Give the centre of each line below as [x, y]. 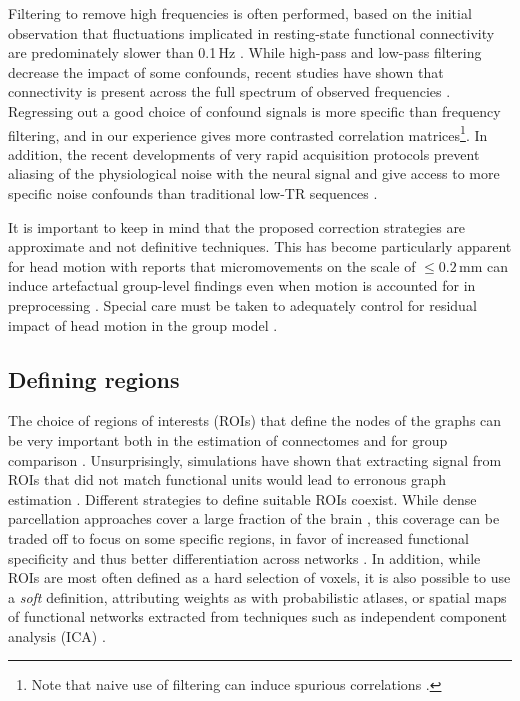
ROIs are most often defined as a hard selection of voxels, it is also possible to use [259, 577]
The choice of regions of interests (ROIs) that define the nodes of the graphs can [255, 420]
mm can [484, 265]
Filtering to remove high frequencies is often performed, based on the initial [240, 13]
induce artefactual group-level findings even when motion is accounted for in [242, 285]
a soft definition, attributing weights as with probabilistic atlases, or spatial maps [257, 596]
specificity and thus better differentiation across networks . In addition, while [244, 557]
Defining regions [94, 378]
